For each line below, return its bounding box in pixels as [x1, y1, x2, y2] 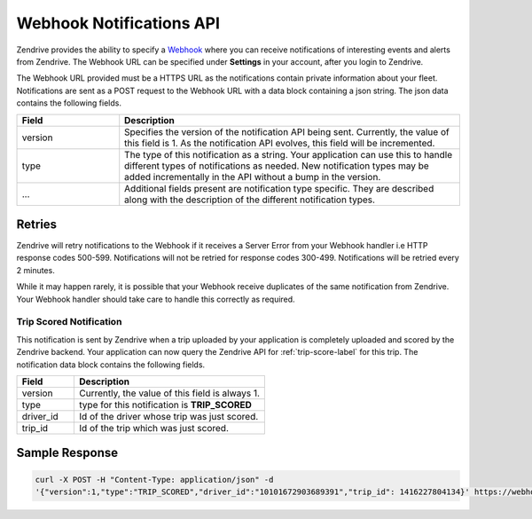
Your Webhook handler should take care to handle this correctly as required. [16, 294, 296, 304]
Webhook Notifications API [16, 13, 221, 33]
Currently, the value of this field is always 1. [79, 387, 261, 399]
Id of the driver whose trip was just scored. [79, 410, 259, 422]
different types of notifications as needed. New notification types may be [124, 160, 429, 172]
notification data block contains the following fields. [16, 359, 206, 370]
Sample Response [16, 445, 119, 460]
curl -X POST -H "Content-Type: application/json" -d [35, 475, 274, 484]
